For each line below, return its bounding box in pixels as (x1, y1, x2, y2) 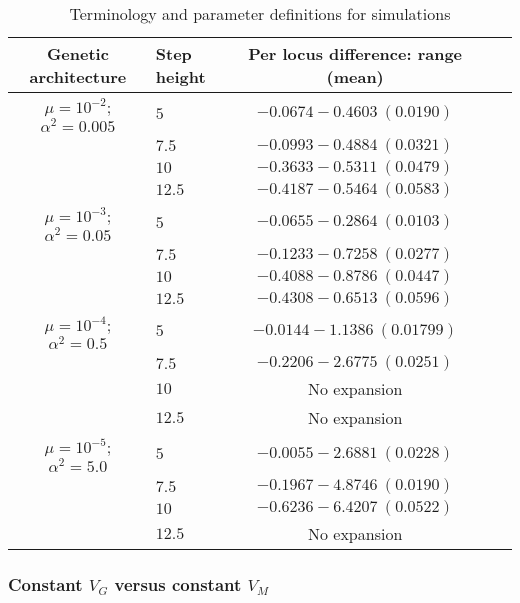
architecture (29, 65, 127, 88)
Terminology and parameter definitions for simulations (69, 2, 451, 25)
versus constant (114, 572, 242, 597)
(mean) (326, 65, 384, 88)
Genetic (46, 42, 109, 65)
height (155, 65, 206, 88)
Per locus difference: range (248, 42, 463, 65)
